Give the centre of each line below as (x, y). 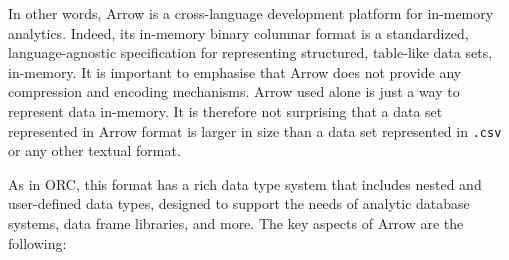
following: (37, 242)
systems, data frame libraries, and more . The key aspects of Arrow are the (236, 223)
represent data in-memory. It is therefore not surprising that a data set (225, 110)
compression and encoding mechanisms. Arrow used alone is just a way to (234, 91)
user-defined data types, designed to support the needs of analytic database (239, 203)
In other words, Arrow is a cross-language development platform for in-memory (251, 13)
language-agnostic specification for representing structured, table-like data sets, (250, 52)
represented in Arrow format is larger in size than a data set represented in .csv (255, 130)
